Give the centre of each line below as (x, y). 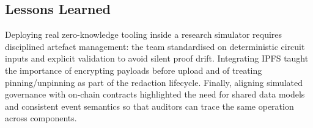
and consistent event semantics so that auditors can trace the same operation (149, 106)
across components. (41, 118)
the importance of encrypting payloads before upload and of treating (134, 70)
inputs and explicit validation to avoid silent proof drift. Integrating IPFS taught (157, 58)
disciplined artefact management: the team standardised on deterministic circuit (155, 46)
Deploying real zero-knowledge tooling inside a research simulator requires (144, 34)
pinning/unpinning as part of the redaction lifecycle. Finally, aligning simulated (154, 82)
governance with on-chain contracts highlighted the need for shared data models (155, 94)
